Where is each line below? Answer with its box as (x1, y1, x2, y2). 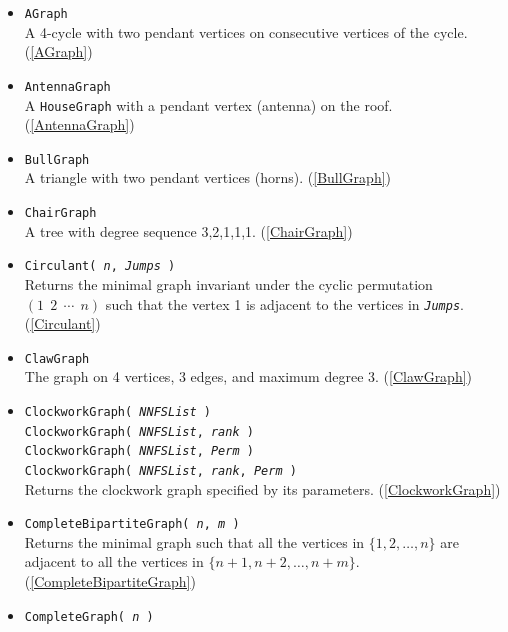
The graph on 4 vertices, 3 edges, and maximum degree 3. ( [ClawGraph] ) (24, 366, 473, 387)
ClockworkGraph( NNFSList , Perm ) (24, 444, 254, 459)
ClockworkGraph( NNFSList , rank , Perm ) (24, 463, 297, 478)
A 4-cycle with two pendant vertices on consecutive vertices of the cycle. (24, 21, 468, 42)
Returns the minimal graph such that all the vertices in (24, 531, 365, 552)
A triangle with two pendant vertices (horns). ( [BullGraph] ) (24, 167, 392, 188)
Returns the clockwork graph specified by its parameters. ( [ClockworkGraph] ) (24, 478, 501, 499)
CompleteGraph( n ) (24, 609, 154, 624)
